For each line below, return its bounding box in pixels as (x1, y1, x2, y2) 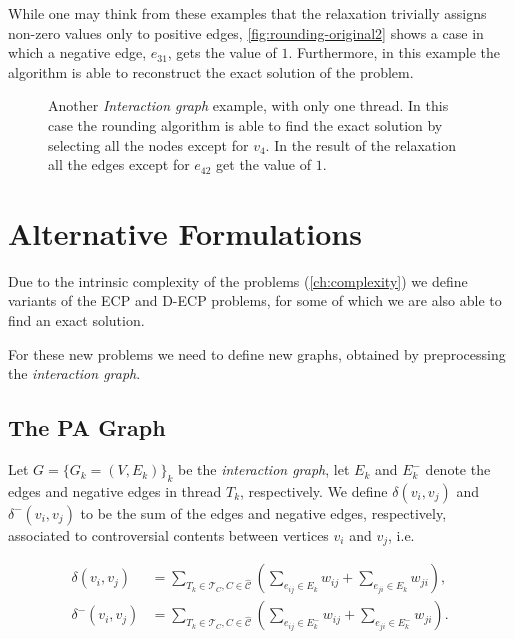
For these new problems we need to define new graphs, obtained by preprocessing (8, 343, 506, 364)
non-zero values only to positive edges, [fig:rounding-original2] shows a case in (8, 22, 484, 43)
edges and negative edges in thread (8, 480, 222, 501)
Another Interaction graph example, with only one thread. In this (48, 95, 449, 116)
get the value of (216, 154, 311, 175)
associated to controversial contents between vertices (8, 524, 329, 545)
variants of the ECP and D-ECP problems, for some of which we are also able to (8, 290, 502, 311)
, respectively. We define (240, 480, 388, 501)
